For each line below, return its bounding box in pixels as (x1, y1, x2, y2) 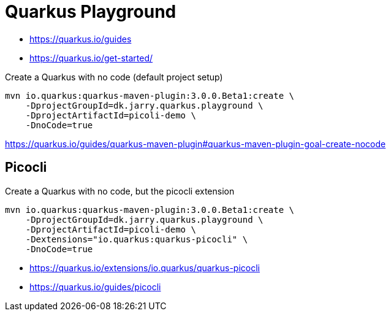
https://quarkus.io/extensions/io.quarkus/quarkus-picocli (29, 262, 260, 273)
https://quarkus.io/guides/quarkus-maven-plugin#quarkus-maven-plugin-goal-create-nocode (5, 138, 386, 149)
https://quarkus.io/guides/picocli (29, 281, 161, 292)
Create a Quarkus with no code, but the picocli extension (5, 185, 235, 196)
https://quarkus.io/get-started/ (29, 52, 153, 63)
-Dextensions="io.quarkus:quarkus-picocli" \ (25, 234, 248, 244)
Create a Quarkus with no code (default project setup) (5, 71, 223, 82)
